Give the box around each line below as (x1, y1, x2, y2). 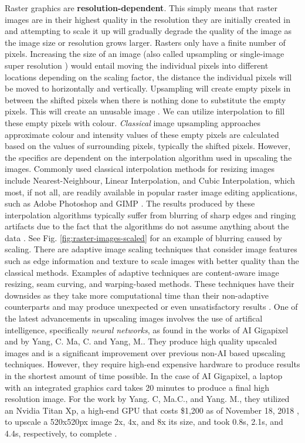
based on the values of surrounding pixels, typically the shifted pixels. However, (5, 140, 291, 152)
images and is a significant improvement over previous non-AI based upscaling (5, 346, 286, 359)
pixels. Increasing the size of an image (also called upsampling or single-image (5, 48, 284, 60)
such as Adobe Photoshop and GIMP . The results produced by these (5, 197, 255, 209)
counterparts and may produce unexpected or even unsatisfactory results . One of (5, 300, 298, 313)
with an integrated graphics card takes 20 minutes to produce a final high (5, 381, 270, 393)
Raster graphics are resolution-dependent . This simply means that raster (5, 2, 278, 13)
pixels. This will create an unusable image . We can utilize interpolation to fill (5, 105, 285, 117)
